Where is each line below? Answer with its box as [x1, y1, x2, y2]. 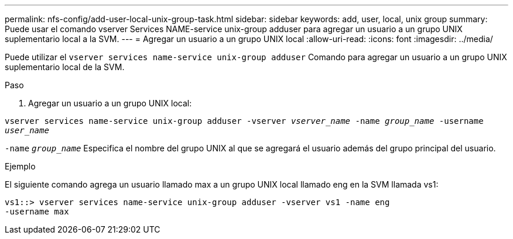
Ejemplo [5, 161, 36, 171]
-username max [5, 207, 69, 216]
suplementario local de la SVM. [5, 62, 125, 72]
